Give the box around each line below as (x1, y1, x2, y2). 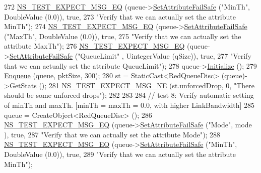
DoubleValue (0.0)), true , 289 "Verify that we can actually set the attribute (4, 148, 236, 159)
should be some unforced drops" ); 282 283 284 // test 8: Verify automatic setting (4, 90, 254, 100)
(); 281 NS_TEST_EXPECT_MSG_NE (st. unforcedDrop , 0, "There (39, 80, 254, 90)
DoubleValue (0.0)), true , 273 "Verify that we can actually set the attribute (4, 11, 236, 22)
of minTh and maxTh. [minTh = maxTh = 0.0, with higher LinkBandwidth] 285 (4, 99, 255, 110)
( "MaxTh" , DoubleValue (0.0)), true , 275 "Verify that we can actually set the (4, 31, 241, 41)
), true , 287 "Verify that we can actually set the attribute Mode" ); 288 (4, 129, 221, 139)
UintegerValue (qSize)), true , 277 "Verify (126, 50, 251, 61)
